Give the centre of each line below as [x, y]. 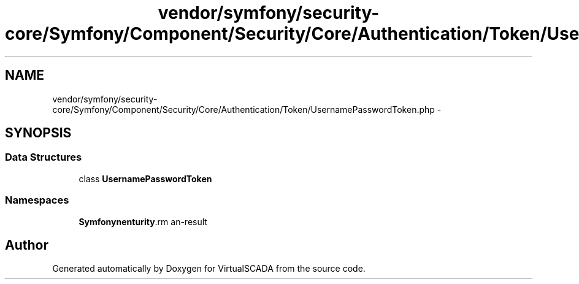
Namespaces [37, 200]
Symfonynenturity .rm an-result [143, 221]
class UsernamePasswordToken [145, 178]
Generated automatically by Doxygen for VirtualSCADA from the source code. [209, 269]
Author [27, 245]
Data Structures [44, 157]
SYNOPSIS [38, 133]
